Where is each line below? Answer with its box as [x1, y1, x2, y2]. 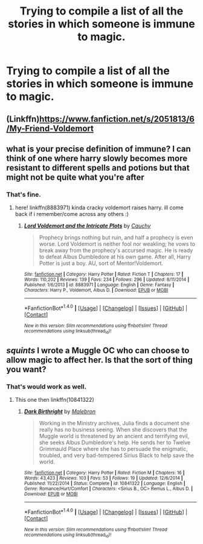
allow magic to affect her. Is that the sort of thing [6, 355, 193, 365]
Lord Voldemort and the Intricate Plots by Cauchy [24, 222, 151, 229]
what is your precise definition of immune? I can [6, 143, 192, 154]
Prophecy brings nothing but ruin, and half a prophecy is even [39, 234, 193, 241]
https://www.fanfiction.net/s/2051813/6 [39, 114, 195, 124]
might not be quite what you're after [6, 172, 145, 182]
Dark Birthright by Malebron [24, 407, 96, 415]
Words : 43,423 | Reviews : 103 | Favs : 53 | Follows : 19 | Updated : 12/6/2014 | [24, 475, 183, 481]
